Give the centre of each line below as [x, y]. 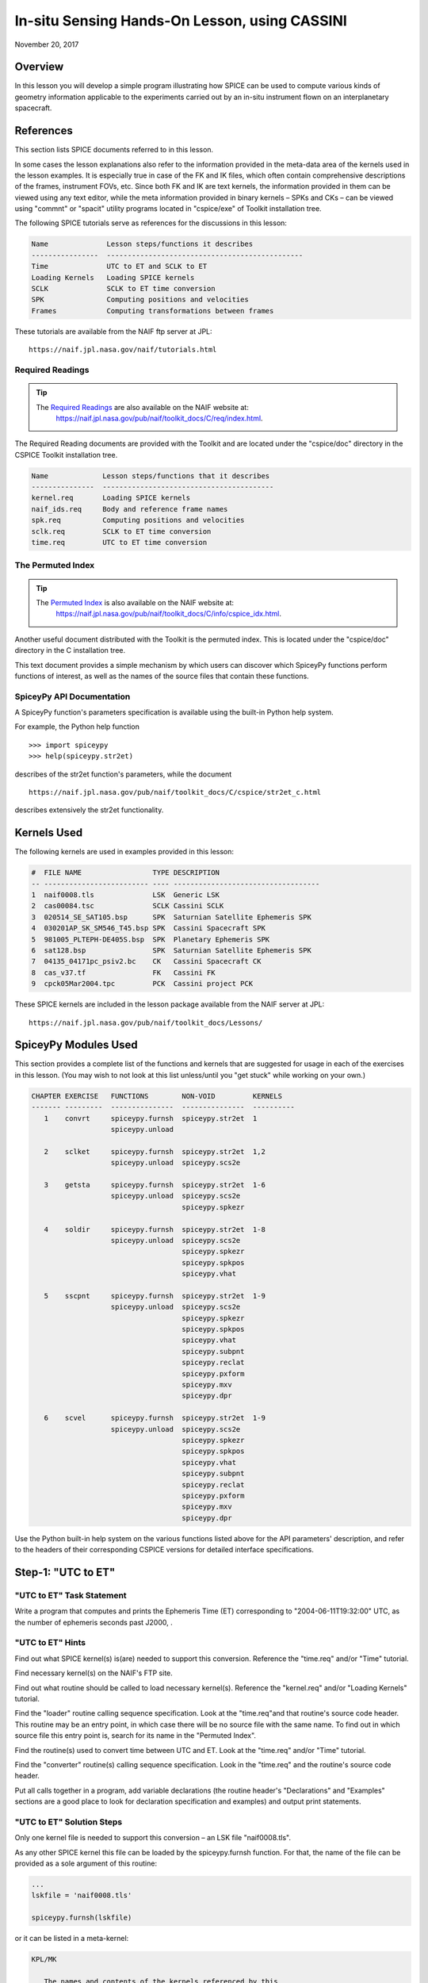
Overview [39, 67]
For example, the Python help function [77, 727]
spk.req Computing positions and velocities [138, 520]
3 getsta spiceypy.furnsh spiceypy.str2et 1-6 [155, 1185]
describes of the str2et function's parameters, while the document [123, 774]
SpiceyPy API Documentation [73, 696]
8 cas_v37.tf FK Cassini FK [123, 972]
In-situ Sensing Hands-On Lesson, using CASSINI [181, 21]
